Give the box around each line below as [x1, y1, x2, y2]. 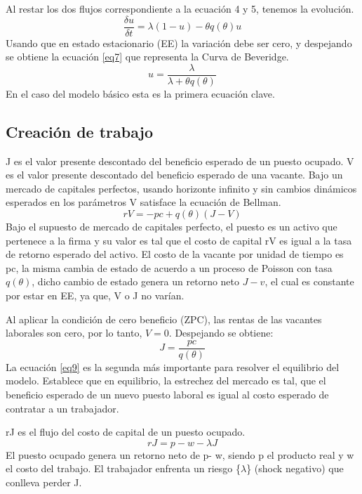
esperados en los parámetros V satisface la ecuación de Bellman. [6, 195, 281, 209]
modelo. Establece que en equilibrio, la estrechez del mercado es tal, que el [6, 373, 326, 388]
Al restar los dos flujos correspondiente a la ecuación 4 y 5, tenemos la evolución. [6, 1, 354, 15]
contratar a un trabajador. [6, 401, 119, 415]
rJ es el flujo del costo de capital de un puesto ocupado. [6, 424, 246, 439]
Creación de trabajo [6, 120, 154, 142]
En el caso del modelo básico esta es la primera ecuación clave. [6, 86, 275, 100]
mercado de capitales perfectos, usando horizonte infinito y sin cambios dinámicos [6, 181, 357, 195]
